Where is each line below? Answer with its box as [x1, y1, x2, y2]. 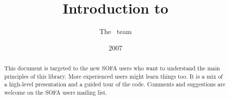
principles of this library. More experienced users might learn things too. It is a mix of [4, 72, 223, 80]
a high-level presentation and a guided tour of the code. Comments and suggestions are [4, 80, 226, 88]
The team [99, 26, 132, 36]
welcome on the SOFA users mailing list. [4, 88, 107, 97]
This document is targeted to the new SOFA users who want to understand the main [4, 64, 220, 72]
